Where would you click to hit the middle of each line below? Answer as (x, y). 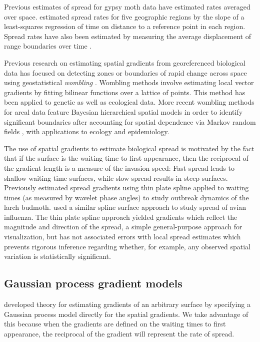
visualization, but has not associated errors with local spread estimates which (122, 237)
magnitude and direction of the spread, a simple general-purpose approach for (123, 227)
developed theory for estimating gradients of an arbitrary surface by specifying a (127, 304)
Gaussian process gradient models (93, 283)
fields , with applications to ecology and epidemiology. (87, 131)
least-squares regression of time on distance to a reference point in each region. (125, 26)
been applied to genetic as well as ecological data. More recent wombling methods (129, 102)
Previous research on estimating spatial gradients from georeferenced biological (125, 62)
